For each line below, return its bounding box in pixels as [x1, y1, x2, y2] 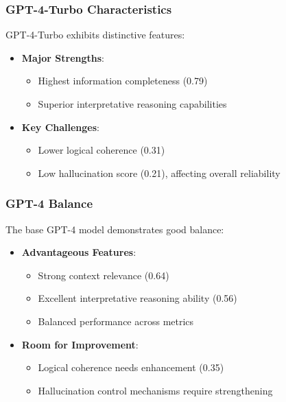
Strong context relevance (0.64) [38, 268, 169, 282]
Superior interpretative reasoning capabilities [38, 97, 227, 110]
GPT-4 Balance [5, 195, 93, 212]
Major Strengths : [21, 50, 105, 64]
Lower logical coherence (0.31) [38, 143, 165, 157]
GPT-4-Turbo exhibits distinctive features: [5, 27, 185, 42]
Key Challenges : [21, 119, 100, 134]
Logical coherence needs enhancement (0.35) [38, 360, 224, 375]
